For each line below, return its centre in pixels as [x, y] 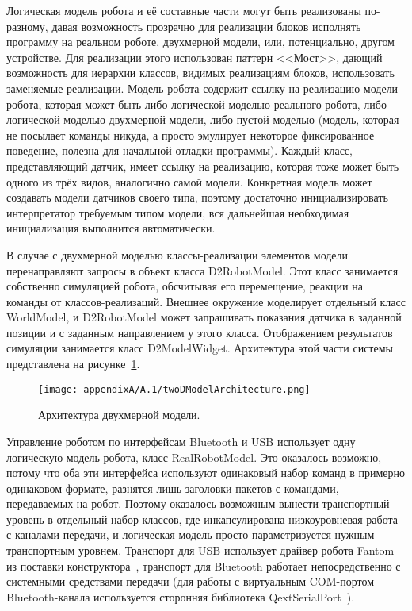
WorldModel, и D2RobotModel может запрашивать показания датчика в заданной [204, 317]
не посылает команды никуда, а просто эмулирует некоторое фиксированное [191, 134]
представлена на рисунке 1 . [73, 364]
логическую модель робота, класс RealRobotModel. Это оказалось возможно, [194, 457]
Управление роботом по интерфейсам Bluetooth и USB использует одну [181, 441]
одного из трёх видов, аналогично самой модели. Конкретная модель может [189, 181]
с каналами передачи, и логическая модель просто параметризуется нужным [191, 534]
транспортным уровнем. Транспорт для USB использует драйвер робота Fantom [200, 550]
